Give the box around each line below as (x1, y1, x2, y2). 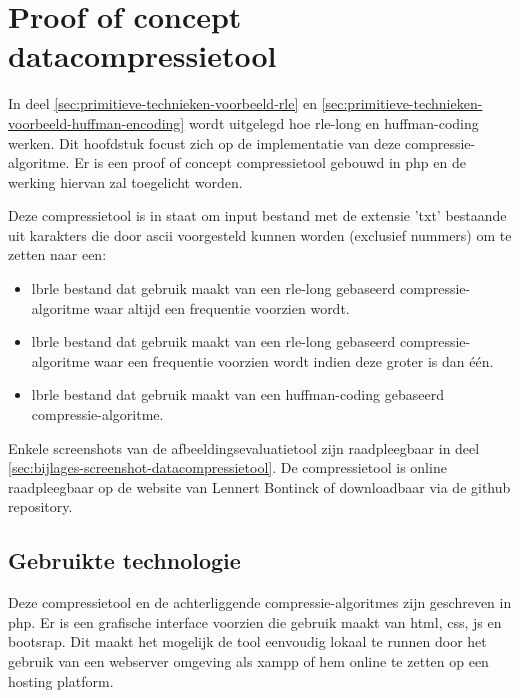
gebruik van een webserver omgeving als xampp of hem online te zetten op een (8, 650, 489, 671)
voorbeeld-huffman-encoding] (8, 112, 185, 133)
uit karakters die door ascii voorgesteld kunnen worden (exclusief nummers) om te (8, 224, 512, 245)
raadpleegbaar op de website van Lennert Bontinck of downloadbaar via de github (8, 476, 511, 497)
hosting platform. (8, 670, 114, 691)
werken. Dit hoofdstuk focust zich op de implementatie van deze (8, 132, 401, 153)
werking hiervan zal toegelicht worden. (8, 171, 243, 192)
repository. (8, 496, 73, 517)
